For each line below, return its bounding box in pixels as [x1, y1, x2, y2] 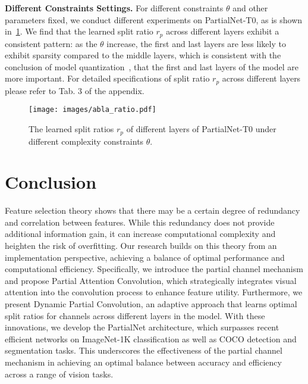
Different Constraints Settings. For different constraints [5, 2, 224, 14]
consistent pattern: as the [5, 37, 98, 49]
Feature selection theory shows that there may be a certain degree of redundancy [5, 204, 300, 217]
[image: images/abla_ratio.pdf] [29, 105, 156, 114]
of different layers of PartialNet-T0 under [126, 123, 276, 135]
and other [232, 2, 268, 14]
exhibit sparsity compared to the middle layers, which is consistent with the [5, 49, 281, 61]
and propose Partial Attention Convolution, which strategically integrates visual [5, 274, 297, 286]
